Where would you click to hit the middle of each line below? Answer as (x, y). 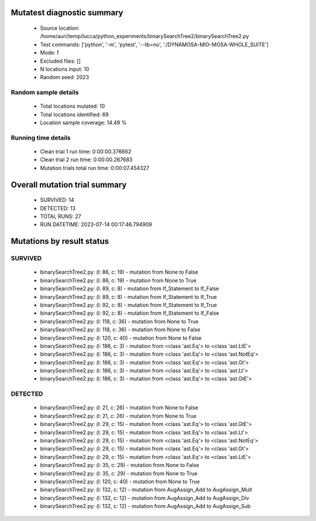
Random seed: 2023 (65, 77)
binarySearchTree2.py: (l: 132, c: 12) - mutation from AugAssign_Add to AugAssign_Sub (145, 506)
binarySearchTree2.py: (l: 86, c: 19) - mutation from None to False (119, 272)
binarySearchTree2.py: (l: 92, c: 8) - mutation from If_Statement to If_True (128, 305)
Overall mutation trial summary (69, 185)
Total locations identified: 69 (74, 114)
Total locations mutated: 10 (73, 106)
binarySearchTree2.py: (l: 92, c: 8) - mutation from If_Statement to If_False (130, 313)
